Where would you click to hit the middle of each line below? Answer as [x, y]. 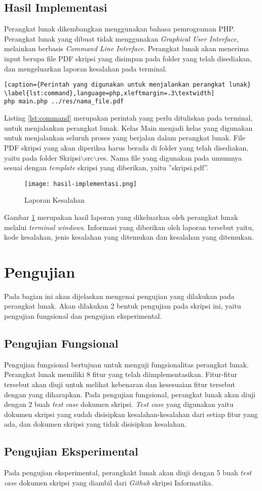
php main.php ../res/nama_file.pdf [64, 102]
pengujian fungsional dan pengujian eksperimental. [83, 316]
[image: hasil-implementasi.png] [81, 184]
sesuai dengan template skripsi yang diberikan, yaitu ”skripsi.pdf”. [106, 167]
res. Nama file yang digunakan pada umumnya [170, 157]
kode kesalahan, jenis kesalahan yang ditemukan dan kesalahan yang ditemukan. [129, 237]
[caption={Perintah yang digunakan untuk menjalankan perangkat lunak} [127, 85]
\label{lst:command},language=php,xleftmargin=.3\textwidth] [109, 93]
